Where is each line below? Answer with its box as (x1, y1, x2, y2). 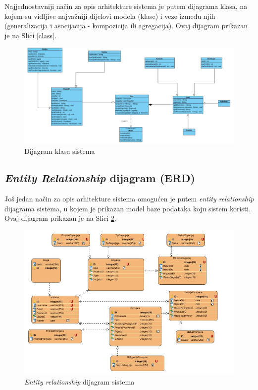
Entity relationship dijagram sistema (24, 376, 135, 387)
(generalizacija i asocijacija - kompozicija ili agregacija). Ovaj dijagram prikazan (4, 20, 248, 31)
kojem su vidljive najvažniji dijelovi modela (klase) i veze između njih (4, 10, 215, 21)
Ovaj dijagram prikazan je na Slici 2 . (4, 213, 116, 223)
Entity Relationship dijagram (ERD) (4, 170, 195, 186)
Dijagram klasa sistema (24, 146, 95, 156)
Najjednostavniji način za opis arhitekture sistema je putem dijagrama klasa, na (4, 1, 248, 11)
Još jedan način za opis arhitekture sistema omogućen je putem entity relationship (4, 194, 254, 204)
